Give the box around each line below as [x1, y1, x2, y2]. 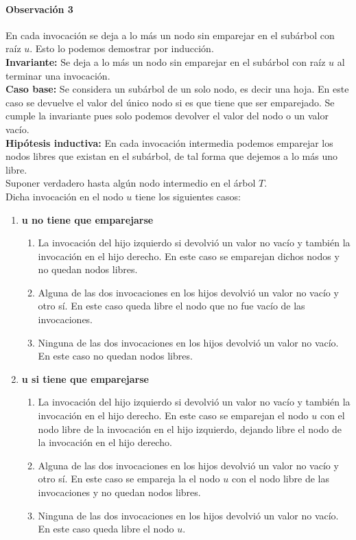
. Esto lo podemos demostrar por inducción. [29, 41, 214, 56]
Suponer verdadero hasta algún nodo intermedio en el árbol [5, 176, 256, 190]
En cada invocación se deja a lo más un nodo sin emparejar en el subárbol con [5, 27, 335, 42]
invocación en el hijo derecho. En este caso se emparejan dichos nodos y [38, 248, 340, 263]
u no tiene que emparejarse [21, 212, 154, 226]
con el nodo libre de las [231, 471, 329, 486]
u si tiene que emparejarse [21, 371, 149, 386]
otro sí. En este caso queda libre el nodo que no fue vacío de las [38, 298, 305, 313]
